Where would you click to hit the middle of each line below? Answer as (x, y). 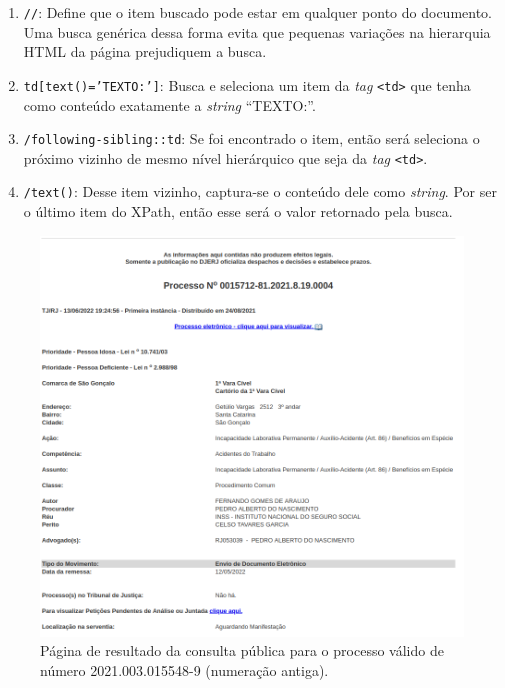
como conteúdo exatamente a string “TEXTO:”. (169, 104)
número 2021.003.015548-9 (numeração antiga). (184, 669)
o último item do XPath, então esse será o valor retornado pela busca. (238, 211)
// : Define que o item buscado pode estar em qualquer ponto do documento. (257, 12)
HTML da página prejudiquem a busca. (145, 51)
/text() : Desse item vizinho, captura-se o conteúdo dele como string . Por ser (260, 191)
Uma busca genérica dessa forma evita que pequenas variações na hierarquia (257, 31)
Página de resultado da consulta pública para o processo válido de (242, 650)
